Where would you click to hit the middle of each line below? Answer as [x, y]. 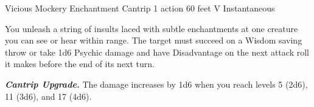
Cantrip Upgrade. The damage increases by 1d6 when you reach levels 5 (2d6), [156, 84]
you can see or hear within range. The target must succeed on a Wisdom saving [154, 40]
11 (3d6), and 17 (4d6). [48, 96]
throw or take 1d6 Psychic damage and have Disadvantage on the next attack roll [157, 52]
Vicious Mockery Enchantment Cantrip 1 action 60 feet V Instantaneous [140, 8]
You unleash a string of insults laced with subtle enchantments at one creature [152, 28]
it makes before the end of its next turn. [80, 64]
